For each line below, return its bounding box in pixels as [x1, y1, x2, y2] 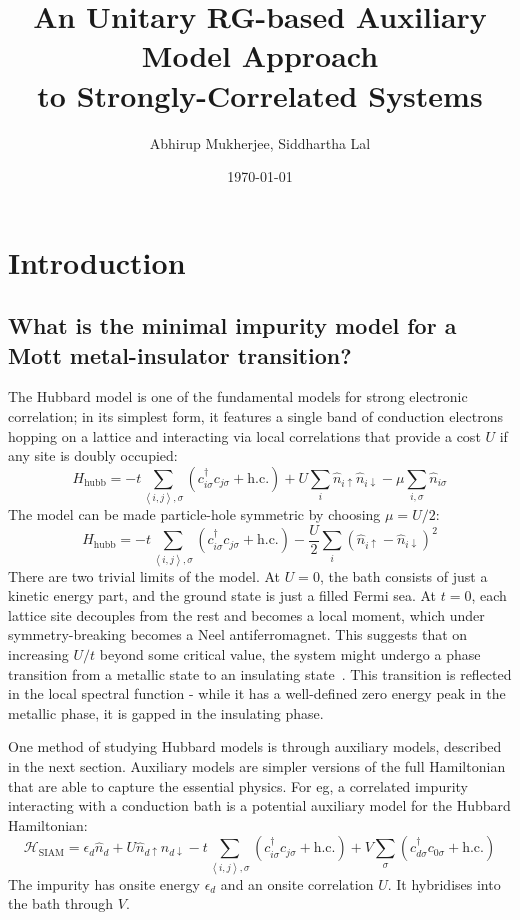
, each [471, 585, 507, 606]
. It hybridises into [387, 873, 501, 894]
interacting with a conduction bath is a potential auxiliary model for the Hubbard [8, 795, 511, 816]
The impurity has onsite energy [8, 873, 200, 894]
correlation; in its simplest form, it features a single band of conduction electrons [8, 406, 503, 427]
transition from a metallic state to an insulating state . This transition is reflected [8, 663, 512, 684]
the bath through [8, 893, 114, 914]
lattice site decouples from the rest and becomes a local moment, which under [8, 604, 485, 625]
